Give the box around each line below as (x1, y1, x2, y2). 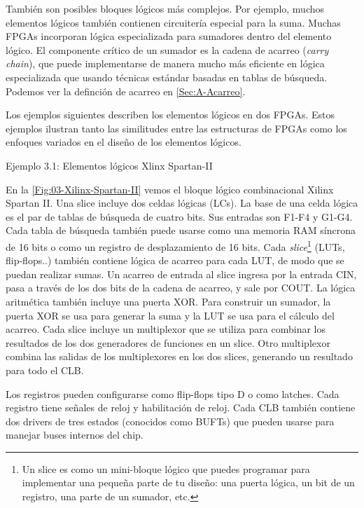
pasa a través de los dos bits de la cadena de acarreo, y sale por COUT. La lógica (6, 280, 356, 295)
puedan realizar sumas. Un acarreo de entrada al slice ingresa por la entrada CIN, (6, 266, 357, 281)
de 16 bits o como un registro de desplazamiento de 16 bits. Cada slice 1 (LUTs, (6, 237, 345, 254)
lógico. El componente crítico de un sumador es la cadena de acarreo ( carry (6, 42, 329, 57)
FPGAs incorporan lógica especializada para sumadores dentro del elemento (6, 29, 332, 43)
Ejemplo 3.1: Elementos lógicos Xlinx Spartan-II (6, 158, 213, 172)
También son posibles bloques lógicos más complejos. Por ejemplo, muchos (6, 1, 325, 15)
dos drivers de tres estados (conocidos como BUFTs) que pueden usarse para (6, 413, 335, 428)
